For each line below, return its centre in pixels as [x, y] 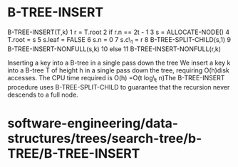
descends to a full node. [43, 95]
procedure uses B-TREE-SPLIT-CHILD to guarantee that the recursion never [119, 87]
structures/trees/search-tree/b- [105, 138]
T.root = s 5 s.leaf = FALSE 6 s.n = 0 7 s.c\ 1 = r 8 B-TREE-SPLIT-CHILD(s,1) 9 [119, 40]
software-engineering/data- [93, 123]
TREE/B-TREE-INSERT [74, 153]
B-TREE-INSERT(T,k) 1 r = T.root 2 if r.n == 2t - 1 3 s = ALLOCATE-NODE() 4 [119, 32]
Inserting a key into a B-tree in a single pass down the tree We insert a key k [119, 63]
